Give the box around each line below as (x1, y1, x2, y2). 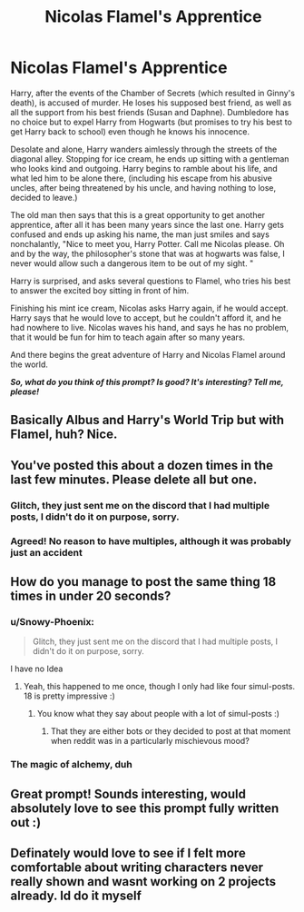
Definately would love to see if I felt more (10, 845, 246, 860)
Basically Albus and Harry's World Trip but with (10, 412, 285, 428)
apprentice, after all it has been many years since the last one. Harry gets (10, 219, 285, 230)
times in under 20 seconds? (10, 588, 172, 603)
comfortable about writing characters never (10, 859, 264, 875)
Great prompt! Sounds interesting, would (10, 786, 247, 801)
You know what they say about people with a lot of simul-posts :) (36, 709, 280, 719)
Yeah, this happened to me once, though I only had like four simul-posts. (23, 681, 296, 692)
